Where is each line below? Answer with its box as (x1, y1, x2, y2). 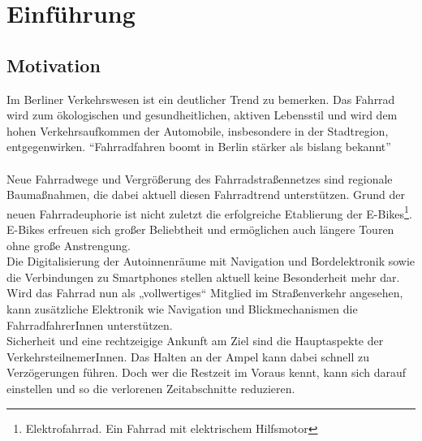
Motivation (6, 52, 101, 77)
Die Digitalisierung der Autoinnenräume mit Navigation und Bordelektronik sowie (6, 253, 416, 270)
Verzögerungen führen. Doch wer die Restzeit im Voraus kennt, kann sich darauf (6, 364, 407, 381)
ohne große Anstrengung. (6, 236, 131, 253)
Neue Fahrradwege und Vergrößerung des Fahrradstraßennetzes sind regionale (6, 170, 393, 187)
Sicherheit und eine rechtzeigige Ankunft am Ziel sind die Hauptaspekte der (6, 332, 384, 349)
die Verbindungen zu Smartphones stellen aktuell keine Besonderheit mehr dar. (6, 268, 400, 285)
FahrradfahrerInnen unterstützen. (6, 316, 173, 333)
